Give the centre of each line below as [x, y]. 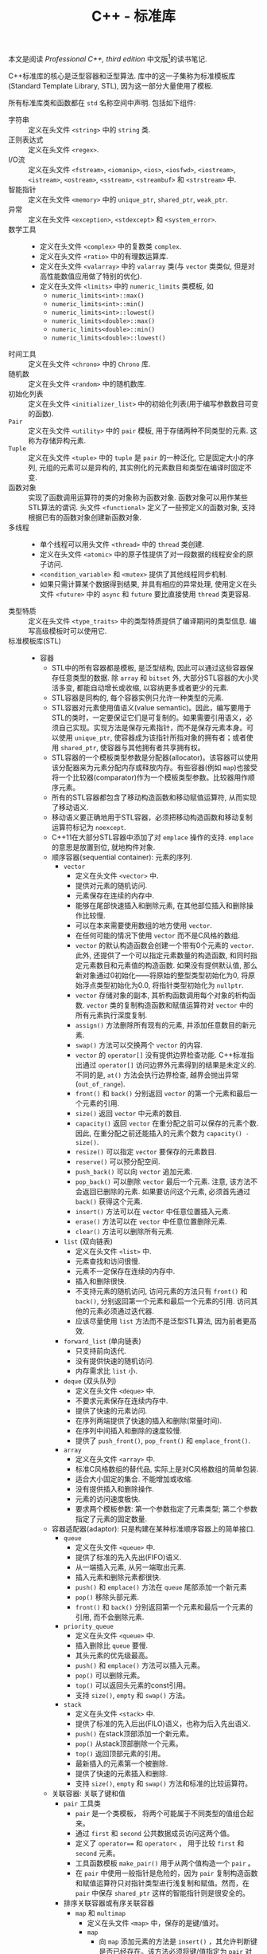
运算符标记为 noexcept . [89, 827]
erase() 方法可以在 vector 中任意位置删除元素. [151, 1221]
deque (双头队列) [90, 1381]
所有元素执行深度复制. [111, 1015]
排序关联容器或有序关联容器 [109, 1903]
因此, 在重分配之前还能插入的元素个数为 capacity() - [163, 1133]
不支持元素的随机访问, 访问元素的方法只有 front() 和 [161, 1291]
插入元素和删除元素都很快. [118, 1577]
